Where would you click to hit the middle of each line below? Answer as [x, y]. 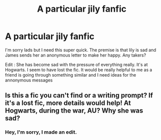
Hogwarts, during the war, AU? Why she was [74, 111]
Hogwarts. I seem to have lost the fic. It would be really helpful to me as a [79, 70]
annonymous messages [29, 80]
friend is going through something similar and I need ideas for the [71, 75]
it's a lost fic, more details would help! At [68, 103]
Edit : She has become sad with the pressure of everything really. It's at [77, 64]
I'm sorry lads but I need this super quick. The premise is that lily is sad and [81, 50]
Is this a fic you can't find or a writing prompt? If [79, 95]
